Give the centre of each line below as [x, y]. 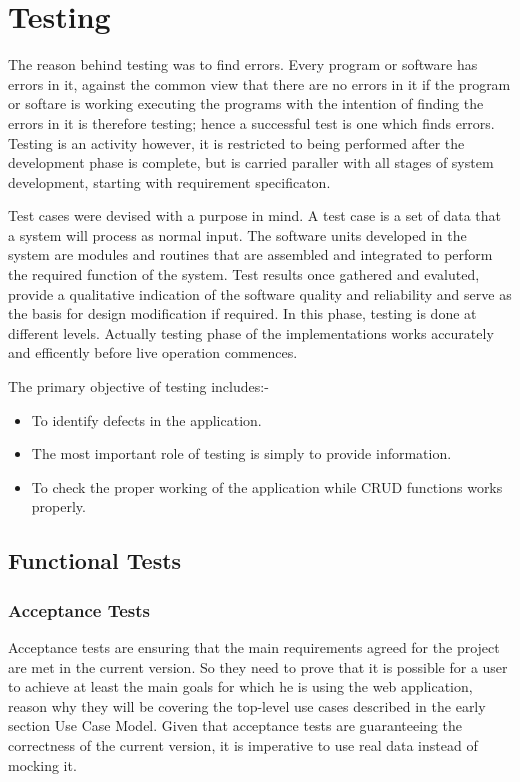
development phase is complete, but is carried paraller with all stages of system [251, 162]
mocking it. [42, 764]
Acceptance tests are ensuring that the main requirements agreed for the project [254, 647]
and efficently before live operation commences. [153, 352]
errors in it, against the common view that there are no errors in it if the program [259, 83]
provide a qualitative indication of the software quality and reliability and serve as [260, 293]
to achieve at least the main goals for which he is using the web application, [240, 686]
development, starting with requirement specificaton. [169, 181]
